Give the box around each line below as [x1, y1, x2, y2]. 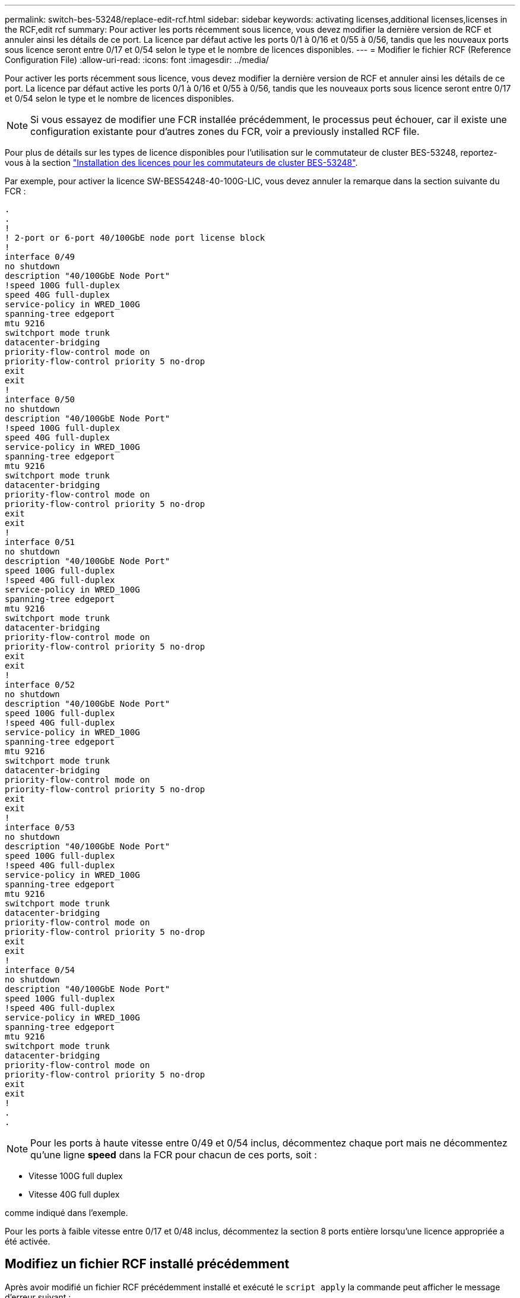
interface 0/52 [5, 680, 75, 689]
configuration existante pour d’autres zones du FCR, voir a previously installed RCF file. [30, 125, 420, 137]
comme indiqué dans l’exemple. [5, 1208, 128, 1218]
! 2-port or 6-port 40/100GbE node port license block [5, 233, 265, 242]
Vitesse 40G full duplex [28, 1189, 120, 1199]
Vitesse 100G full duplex [28, 1171, 123, 1181]
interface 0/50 [5, 395, 75, 404]
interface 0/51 [5, 537, 75, 547]
